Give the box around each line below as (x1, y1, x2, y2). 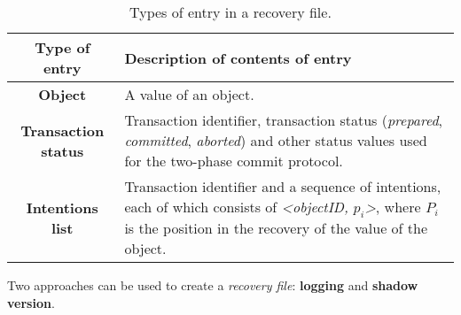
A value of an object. (124, 84, 254, 104)
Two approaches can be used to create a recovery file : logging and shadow (7, 276, 418, 295)
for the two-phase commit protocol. (124, 150, 343, 171)
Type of (35, 37, 90, 58)
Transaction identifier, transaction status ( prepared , (124, 110, 443, 130)
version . (7, 293, 55, 311)
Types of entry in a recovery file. (129, 2, 332, 22)
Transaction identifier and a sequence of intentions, (124, 176, 441, 196)
